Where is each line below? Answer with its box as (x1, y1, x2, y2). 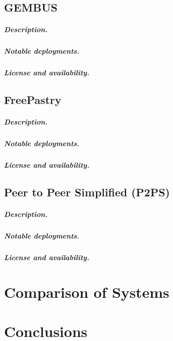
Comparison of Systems (4, 281, 169, 302)
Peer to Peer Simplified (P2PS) (4, 184, 170, 200)
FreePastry (4, 92, 61, 107)
